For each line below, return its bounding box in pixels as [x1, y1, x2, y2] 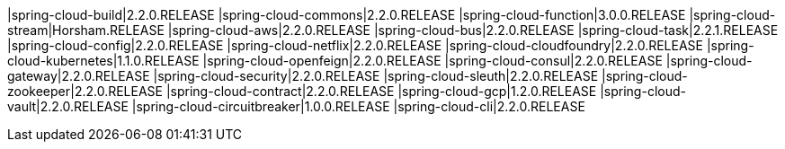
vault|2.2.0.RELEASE [7, 99, 129, 114]
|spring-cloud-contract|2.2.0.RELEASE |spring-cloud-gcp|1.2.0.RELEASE [165, 83, 597, 99]
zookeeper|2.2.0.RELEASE [7, 83, 163, 99]
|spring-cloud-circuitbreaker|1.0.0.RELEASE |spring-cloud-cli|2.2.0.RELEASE [131, 99, 585, 114]
